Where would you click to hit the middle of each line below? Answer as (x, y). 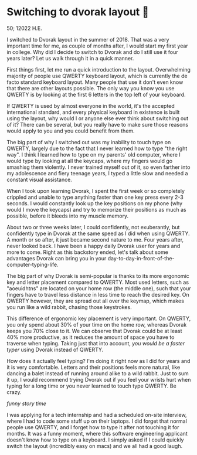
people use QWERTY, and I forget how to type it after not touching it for (93, 427)
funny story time (26, 403)
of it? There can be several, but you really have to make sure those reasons (98, 124)
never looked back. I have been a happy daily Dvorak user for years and (94, 246)
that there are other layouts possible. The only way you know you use (91, 88)
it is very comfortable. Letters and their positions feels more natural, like (94, 367)
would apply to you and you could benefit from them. (71, 131)
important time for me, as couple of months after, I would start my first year (97, 46)
